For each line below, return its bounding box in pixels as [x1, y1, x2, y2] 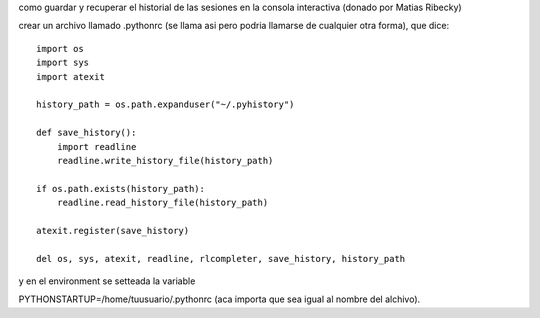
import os [36, 43, 84, 54]
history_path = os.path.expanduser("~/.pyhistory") [36, 99, 295, 110]
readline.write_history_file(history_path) [56, 155, 274, 166]
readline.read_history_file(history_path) [56, 197, 269, 209]
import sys [36, 57, 90, 69]
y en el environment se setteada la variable [18, 275, 196, 287]
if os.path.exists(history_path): [36, 183, 205, 194]
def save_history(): [36, 127, 137, 139]
